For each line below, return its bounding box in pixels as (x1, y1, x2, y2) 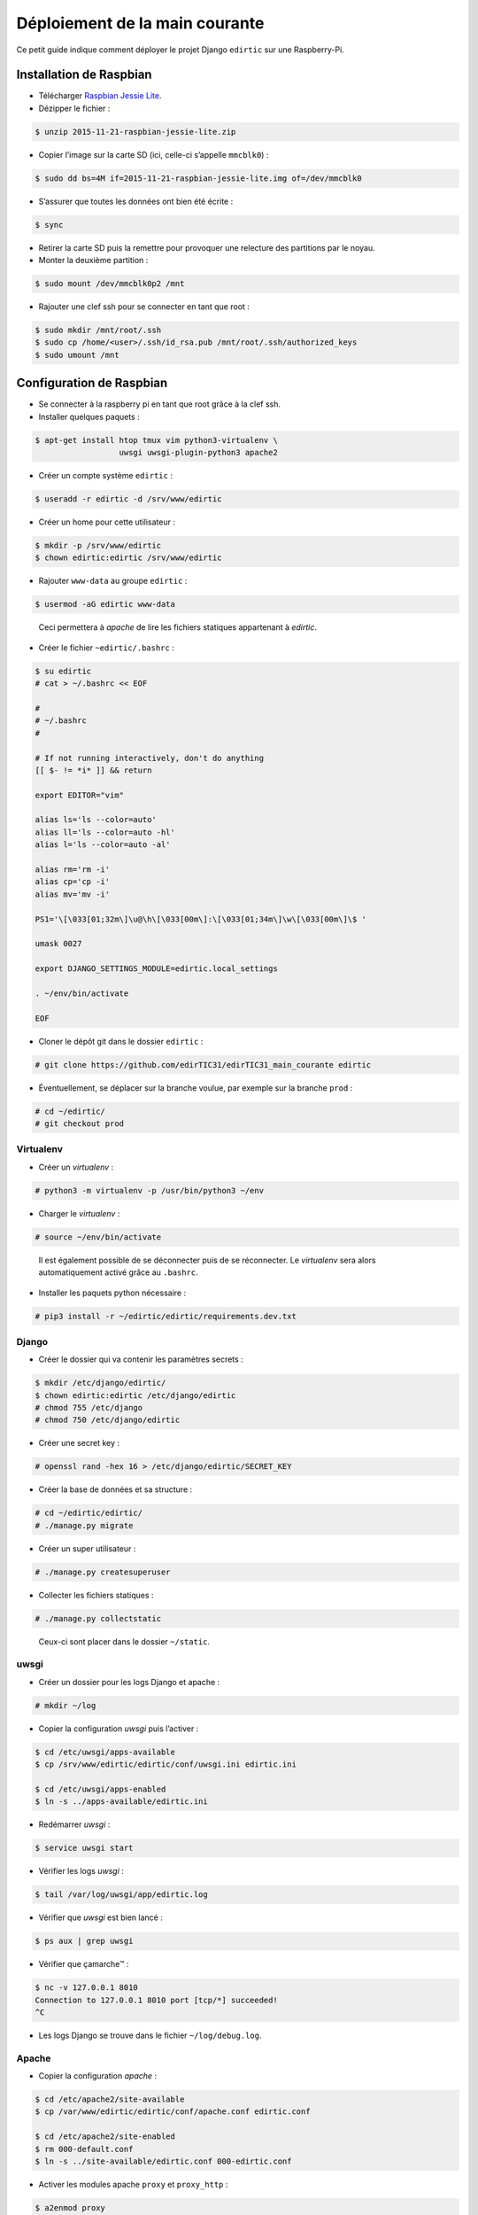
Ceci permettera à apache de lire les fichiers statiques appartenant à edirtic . (38, 622, 318, 633)
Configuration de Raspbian (16, 376, 168, 391)
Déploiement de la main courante (16, 13, 265, 33)
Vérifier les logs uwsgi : (38, 1866, 124, 1877)
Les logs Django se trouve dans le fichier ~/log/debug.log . (38, 2030, 262, 2040)
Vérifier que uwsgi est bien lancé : (38, 1912, 163, 1923)
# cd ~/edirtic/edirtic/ (35, 1508, 143, 1519)
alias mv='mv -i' (35, 889, 111, 899)
